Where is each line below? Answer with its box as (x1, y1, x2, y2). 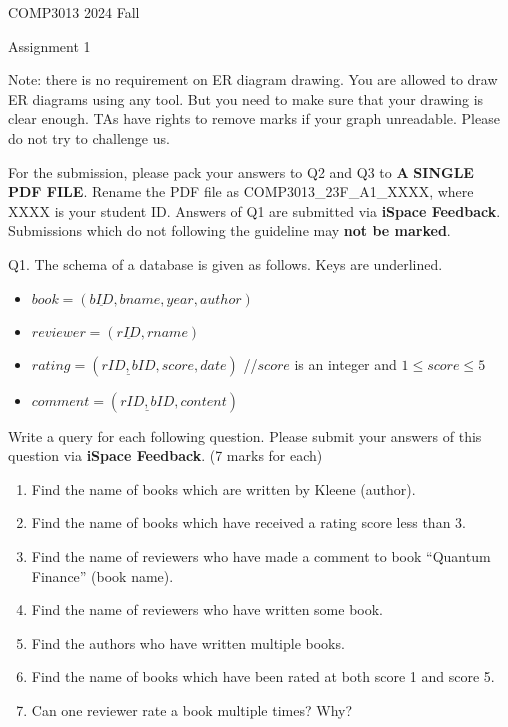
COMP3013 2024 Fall (8, 2, 140, 22)
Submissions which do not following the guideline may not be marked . (8, 220, 451, 241)
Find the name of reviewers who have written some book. (31, 599, 384, 620)
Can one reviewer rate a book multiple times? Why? (31, 699, 353, 720)
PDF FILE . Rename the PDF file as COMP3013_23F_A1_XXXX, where (8, 181, 474, 202)
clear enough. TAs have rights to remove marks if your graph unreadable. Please (8, 108, 500, 129)
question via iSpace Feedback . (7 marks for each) (8, 445, 323, 466)
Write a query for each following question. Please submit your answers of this (8, 425, 482, 446)
